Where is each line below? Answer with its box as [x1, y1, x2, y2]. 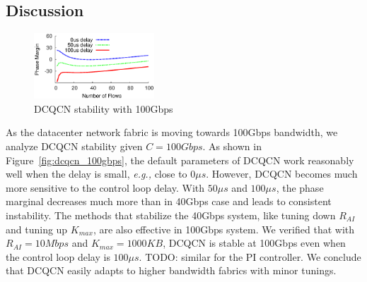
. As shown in [202, 139, 262, 154]
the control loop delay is [6, 249, 110, 264]
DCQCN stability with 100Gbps [34, 101, 173, 116]
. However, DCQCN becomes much [206, 166, 358, 181]
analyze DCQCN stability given [6, 139, 143, 154]
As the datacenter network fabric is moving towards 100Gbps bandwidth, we [6, 125, 338, 140]
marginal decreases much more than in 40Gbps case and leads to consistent [6, 194, 332, 209]
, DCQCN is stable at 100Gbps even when [163, 235, 346, 250]
